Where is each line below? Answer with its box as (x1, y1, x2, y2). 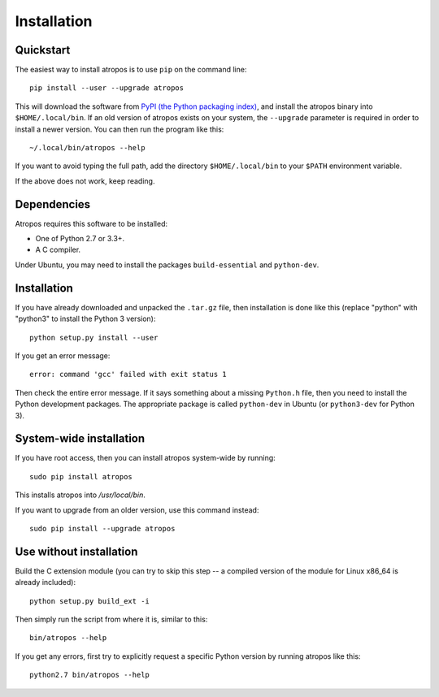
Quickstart (15, 43, 71, 57)
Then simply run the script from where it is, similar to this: (15, 614, 208, 625)
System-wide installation (15, 431, 146, 446)
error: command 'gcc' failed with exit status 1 (29, 370, 227, 379)
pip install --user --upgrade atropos (29, 84, 185, 93)
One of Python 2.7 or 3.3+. (35, 234, 125, 244)
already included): (15, 578, 76, 587)
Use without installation (15, 544, 138, 558)
